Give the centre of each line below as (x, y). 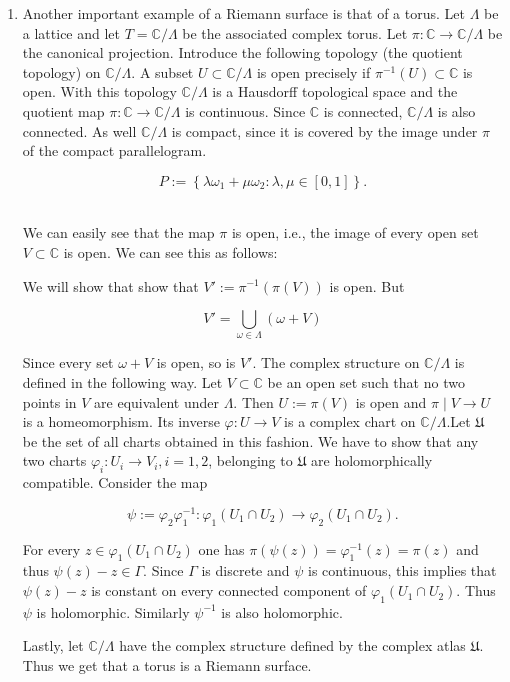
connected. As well (79, 130)
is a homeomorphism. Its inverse (121, 421)
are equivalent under (156, 401)
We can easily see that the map (118, 232)
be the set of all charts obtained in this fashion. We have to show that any (250, 440)
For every (51, 548)
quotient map (63, 110)
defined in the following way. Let (122, 382)
